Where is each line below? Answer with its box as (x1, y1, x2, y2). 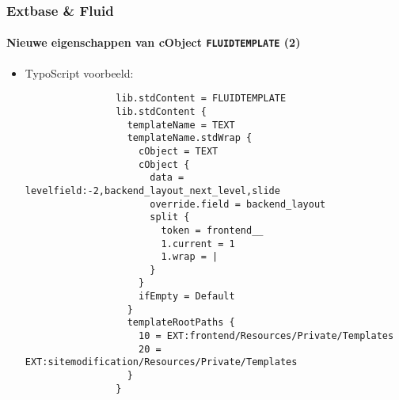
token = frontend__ (161, 224, 264, 236)
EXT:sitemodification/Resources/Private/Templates (25, 356, 298, 368)
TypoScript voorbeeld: (25, 64, 134, 81)
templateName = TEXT (127, 119, 235, 131)
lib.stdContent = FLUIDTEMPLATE (116, 93, 287, 105)
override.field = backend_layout (150, 198, 326, 210)
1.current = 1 (161, 238, 235, 250)
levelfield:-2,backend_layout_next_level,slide (25, 185, 280, 196)
